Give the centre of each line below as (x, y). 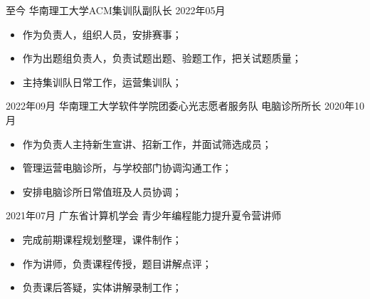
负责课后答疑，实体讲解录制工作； (102, 287)
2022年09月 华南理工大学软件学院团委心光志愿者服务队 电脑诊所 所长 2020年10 (185, 106)
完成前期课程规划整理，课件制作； (102, 239)
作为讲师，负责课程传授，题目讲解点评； (117, 263)
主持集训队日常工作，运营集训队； (102, 82)
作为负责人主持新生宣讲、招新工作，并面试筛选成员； (147, 143)
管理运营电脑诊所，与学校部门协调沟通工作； (127, 168)
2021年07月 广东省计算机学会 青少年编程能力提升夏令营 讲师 (144, 215)
